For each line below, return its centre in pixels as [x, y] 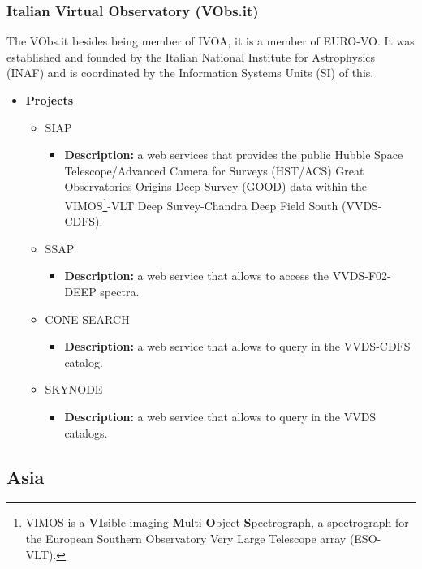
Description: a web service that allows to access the [197, 276]
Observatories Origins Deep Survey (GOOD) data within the [216, 186]
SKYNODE [74, 389]
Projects [49, 100]
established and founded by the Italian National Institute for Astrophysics [191, 56]
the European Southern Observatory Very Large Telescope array [186, 538]
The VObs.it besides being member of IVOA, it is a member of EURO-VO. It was [211, 41]
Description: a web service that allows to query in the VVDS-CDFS [237, 346]
